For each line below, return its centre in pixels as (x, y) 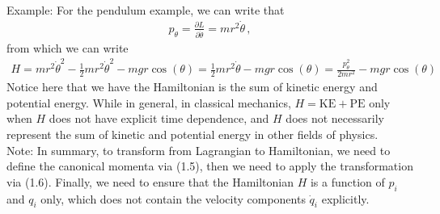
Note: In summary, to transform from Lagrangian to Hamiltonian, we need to (199, 150)
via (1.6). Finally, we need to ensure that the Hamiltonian (150, 181)
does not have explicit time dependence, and (159, 118)
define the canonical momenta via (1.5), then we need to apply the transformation (210, 166)
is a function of (347, 181)
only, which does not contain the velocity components (173, 198)
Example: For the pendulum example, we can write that (146, 10)
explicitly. (345, 198)
